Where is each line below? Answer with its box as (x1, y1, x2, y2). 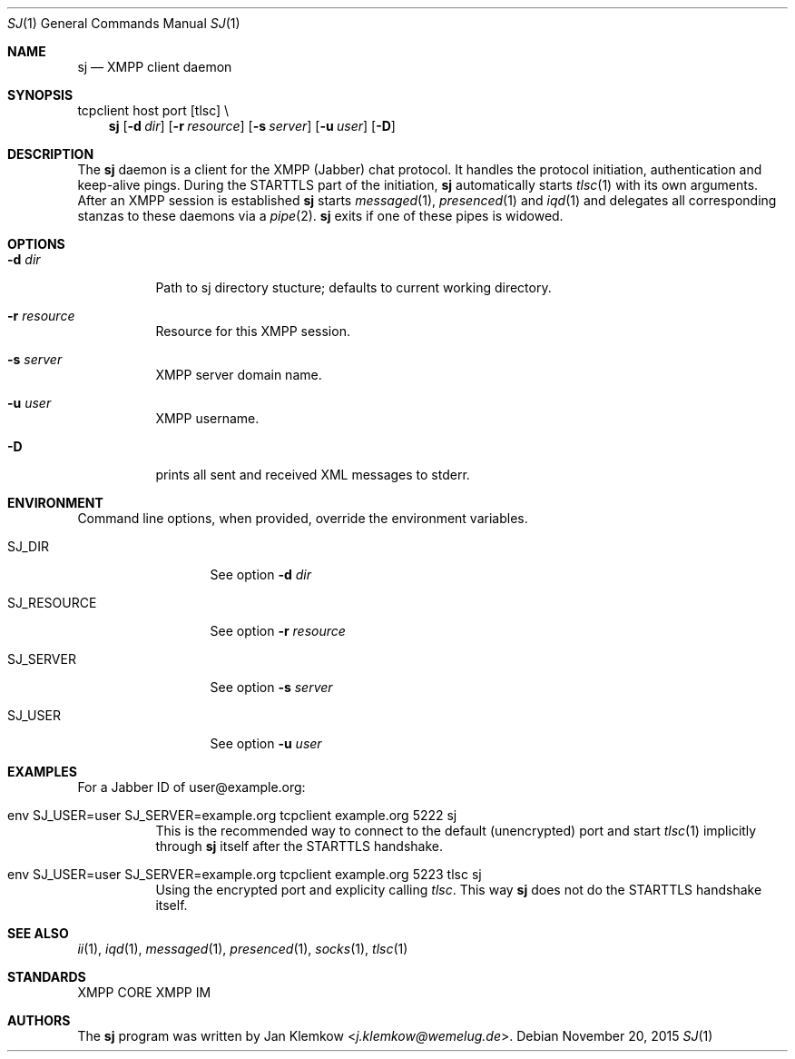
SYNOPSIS (7, 87, 74, 103)
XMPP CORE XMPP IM (77, 985, 211, 1000)
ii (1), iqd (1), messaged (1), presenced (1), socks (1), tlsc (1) (77, 941, 408, 956)
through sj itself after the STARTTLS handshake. (155, 838, 443, 854)
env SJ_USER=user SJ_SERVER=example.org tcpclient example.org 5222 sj (7, 807, 457, 823)
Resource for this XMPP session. (155, 323, 350, 339)
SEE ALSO (7, 925, 69, 941)
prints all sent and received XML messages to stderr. (155, 467, 470, 482)
